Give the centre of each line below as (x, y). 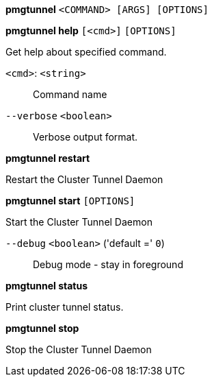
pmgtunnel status (47, 286)
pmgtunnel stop (42, 328)
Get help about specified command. (86, 52)
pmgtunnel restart (48, 158)
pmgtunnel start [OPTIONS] (70, 201)
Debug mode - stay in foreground (108, 264)
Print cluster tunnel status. (65, 307)
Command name (70, 94)
